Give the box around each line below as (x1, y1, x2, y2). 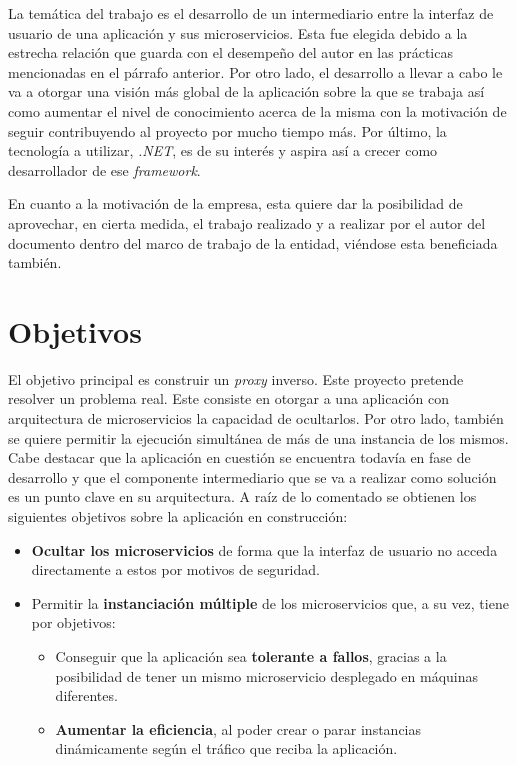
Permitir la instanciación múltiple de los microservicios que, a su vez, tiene (31, 592, 509, 613)
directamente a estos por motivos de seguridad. (31, 559, 320, 580)
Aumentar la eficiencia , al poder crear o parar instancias (55, 718, 422, 739)
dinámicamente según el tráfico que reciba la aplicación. (55, 738, 398, 759)
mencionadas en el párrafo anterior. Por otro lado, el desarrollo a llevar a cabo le (8, 61, 503, 82)
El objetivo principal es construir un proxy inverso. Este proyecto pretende (8, 368, 464, 389)
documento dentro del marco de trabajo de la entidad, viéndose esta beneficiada (8, 232, 498, 253)
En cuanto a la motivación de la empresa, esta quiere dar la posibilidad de (8, 193, 463, 214)
